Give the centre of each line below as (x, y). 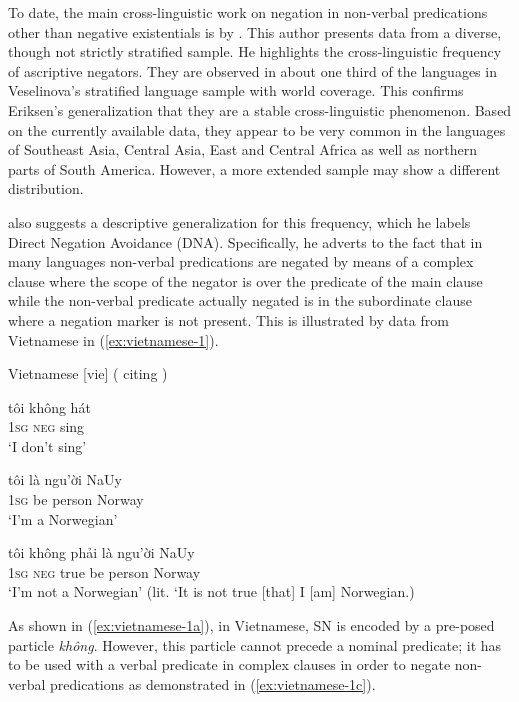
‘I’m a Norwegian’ (63, 518)
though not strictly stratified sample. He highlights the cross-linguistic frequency (255, 51)
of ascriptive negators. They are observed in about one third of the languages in (252, 70)
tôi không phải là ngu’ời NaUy (101, 552)
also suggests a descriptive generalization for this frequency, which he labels (239, 221)
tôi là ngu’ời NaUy (65, 479)
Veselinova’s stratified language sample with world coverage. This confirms (236, 90)
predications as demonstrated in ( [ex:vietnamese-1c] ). (213, 683)
